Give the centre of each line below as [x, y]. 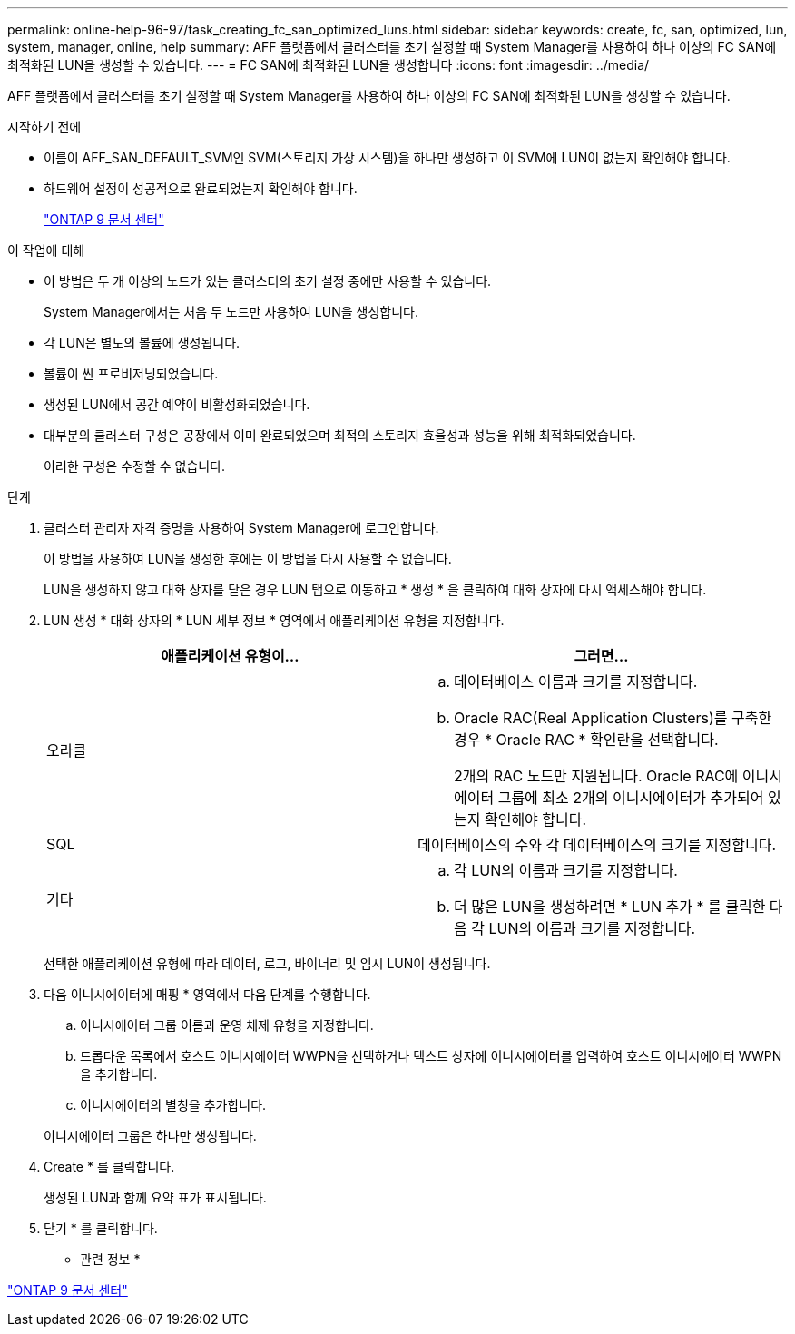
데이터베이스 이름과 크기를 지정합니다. [576, 682]
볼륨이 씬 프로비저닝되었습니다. [131, 373]
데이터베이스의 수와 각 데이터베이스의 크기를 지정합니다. [597, 845]
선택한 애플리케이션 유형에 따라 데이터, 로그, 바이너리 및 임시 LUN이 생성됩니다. [267, 963]
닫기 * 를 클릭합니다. [101, 1228]
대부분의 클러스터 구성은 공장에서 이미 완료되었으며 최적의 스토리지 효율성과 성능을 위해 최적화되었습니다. [340, 435]
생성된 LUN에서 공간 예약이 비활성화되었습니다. [177, 404]
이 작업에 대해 [46, 250]
